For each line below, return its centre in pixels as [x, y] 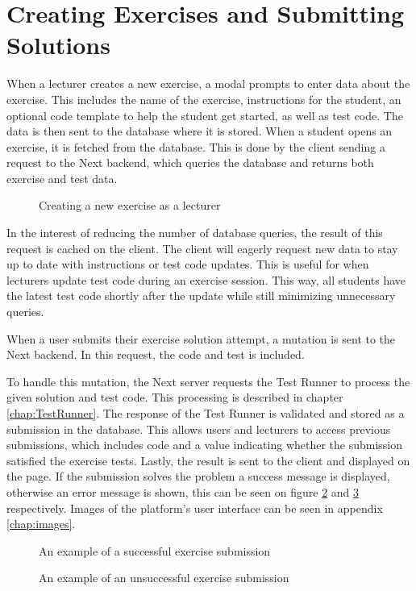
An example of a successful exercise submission [155, 550]
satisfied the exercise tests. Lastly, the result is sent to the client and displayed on [208, 460]
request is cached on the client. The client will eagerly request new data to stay [202, 248]
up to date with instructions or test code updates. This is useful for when [188, 264]
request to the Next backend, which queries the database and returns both [190, 162]
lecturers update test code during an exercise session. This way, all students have [206, 279]
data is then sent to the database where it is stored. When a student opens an [200, 131]
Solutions [58, 45]
